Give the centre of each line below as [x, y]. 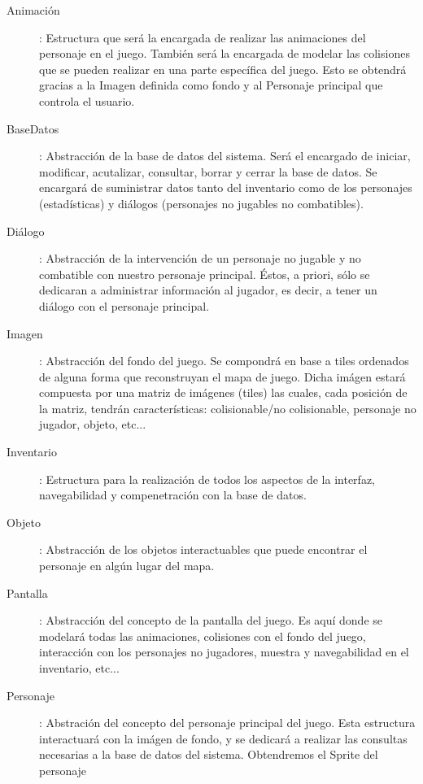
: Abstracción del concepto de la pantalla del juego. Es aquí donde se [211, 620]
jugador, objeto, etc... [93, 424]
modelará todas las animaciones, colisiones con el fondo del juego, [203, 636]
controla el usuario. [87, 100]
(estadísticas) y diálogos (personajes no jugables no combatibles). [201, 203]
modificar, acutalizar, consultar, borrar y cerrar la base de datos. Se [208, 171]
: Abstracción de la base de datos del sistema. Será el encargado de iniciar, [225, 156]
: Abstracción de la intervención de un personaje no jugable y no [200, 258]
